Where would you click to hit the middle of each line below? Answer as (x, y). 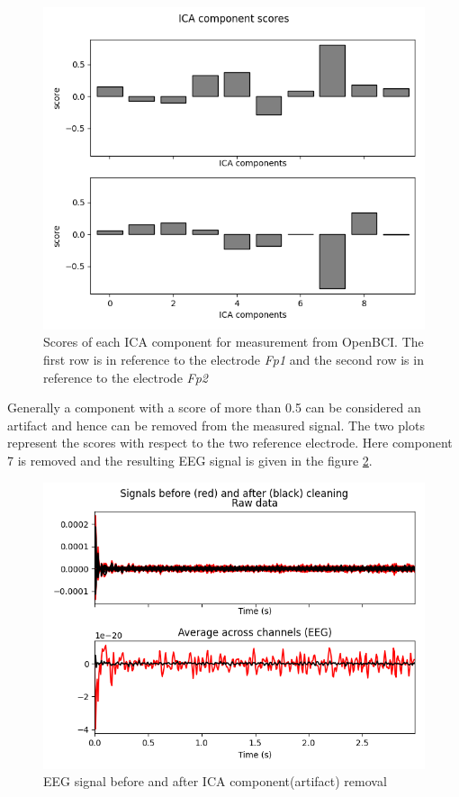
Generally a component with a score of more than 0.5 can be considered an (214, 408)
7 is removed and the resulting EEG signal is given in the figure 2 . (190, 460)
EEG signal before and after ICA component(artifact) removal (215, 781)
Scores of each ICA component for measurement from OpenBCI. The (234, 342)
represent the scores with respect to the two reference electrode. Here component (230, 443)
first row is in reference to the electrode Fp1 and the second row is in (234, 359)
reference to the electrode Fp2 (126, 377)
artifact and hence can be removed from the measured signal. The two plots (216, 425)
